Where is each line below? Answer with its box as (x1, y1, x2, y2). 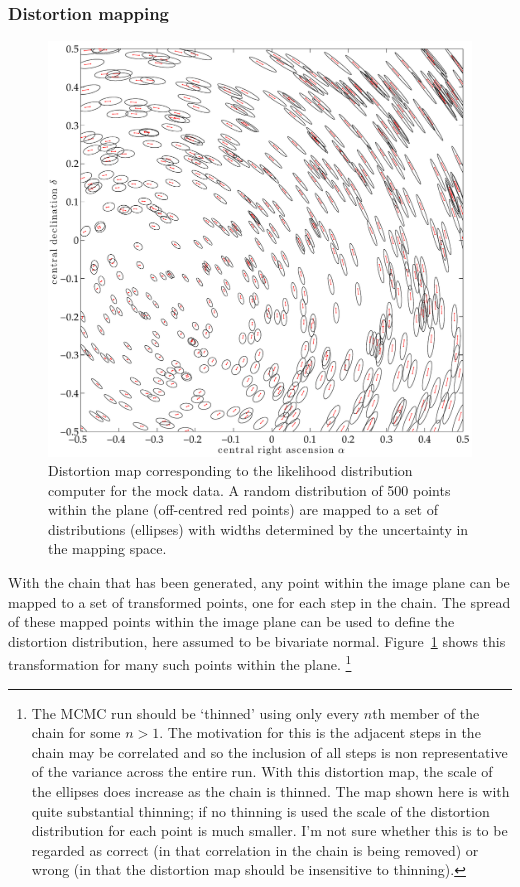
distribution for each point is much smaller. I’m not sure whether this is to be (31, 820, 508, 841)
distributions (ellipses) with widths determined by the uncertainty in (48, 518, 469, 539)
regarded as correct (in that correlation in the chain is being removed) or (31, 839, 479, 860)
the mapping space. (48, 538, 167, 559)
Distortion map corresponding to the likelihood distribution (48, 460, 413, 481)
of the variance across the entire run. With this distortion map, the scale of (31, 761, 493, 782)
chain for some (31, 722, 121, 743)
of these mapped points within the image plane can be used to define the (8, 611, 455, 632)
